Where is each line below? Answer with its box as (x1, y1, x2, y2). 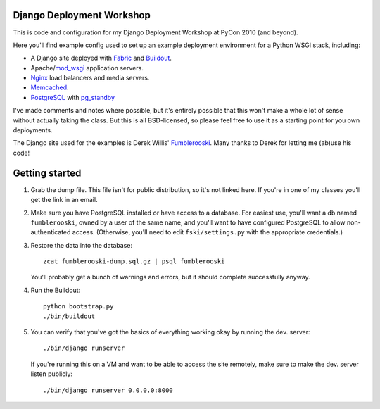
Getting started (13, 167, 82, 179)
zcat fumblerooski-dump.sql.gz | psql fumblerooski (43, 258, 225, 265)
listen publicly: (30, 370, 73, 378)
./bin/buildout (43, 312, 96, 320)
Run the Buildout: (30, 286, 81, 294)
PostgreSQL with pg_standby (30, 93, 115, 101)
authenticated (30, 228, 71, 237)
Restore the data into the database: (30, 241, 133, 249)
